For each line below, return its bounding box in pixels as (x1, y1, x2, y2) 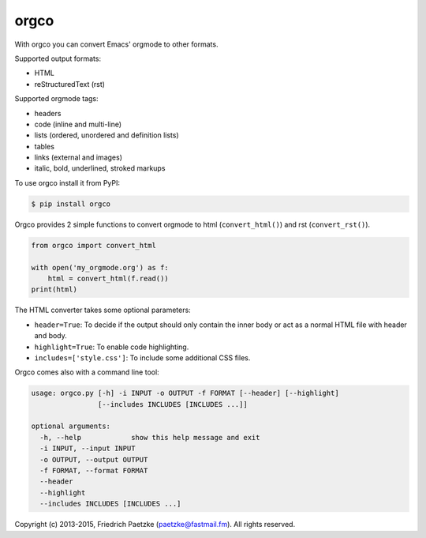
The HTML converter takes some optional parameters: (14, 305, 191, 315)
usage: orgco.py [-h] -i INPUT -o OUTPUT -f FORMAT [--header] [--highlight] (31, 389, 339, 398)
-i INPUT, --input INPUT (39, 444, 136, 453)
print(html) (31, 285, 78, 294)
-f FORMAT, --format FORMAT (39, 466, 148, 476)
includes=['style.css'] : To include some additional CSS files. (34, 352, 251, 363)
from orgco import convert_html (31, 241, 157, 250)
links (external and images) (34, 152, 122, 162)
